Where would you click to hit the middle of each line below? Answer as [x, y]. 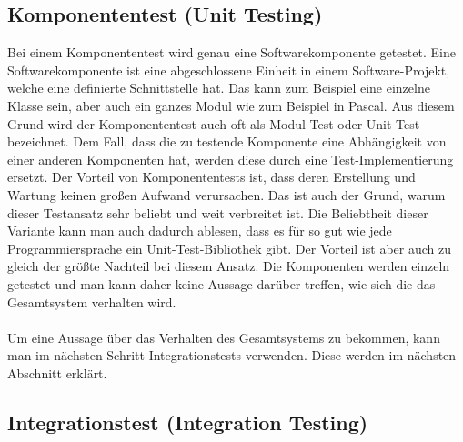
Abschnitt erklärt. [57, 372]
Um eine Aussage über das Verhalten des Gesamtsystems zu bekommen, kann [224, 337]
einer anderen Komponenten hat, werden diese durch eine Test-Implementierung [231, 159]
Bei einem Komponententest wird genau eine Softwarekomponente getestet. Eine [231, 52]
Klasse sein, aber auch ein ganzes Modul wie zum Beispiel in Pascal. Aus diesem [231, 105]
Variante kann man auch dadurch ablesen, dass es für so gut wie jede [200, 231]
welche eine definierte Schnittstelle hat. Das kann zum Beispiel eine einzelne [219, 88]
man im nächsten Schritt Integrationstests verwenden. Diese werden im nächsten [232, 355]
